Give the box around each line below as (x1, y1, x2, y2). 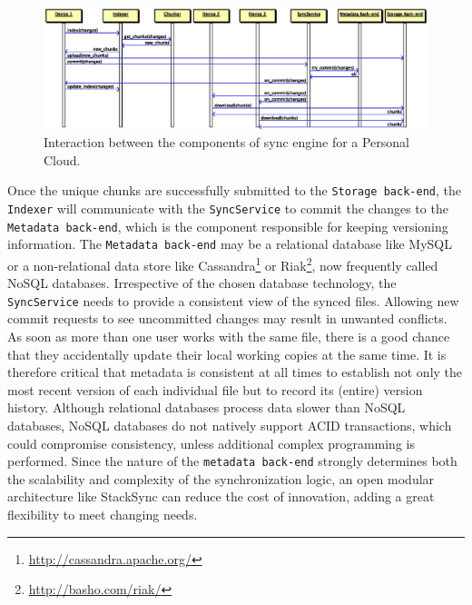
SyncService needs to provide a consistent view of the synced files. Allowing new (7, 291, 459, 310)
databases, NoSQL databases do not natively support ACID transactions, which (7, 416, 452, 435)
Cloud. (44, 150, 81, 169)
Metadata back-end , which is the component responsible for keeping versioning (7, 216, 448, 235)
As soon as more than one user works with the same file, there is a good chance (7, 327, 450, 346)
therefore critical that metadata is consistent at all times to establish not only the (7, 362, 463, 382)
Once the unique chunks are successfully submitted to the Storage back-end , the (7, 181, 461, 200)
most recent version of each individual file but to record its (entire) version (7, 380, 423, 399)
